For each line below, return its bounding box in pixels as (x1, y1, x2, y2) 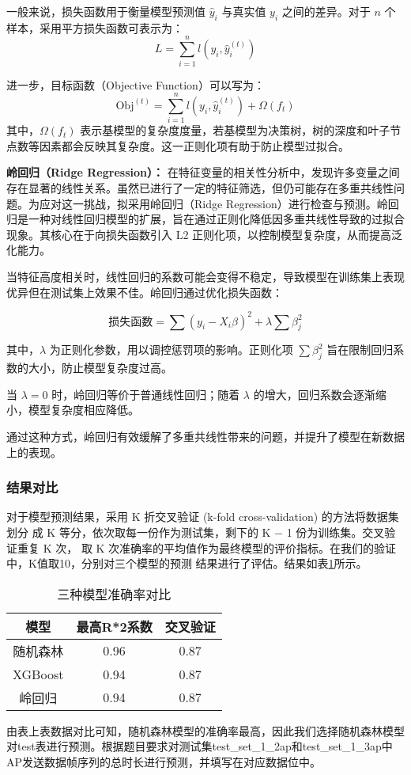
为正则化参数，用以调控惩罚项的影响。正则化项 (49, 341, 293, 358)
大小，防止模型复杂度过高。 (28, 359, 172, 376)
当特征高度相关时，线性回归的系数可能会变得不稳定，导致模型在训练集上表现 (6, 268, 405, 284)
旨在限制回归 (326, 341, 394, 358)
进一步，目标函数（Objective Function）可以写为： (6, 76, 265, 93)
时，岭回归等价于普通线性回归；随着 (51, 386, 240, 402)
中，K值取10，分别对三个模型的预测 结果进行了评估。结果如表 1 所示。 (6, 555, 368, 572)
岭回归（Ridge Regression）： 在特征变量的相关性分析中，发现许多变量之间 (6, 164, 400, 180)
